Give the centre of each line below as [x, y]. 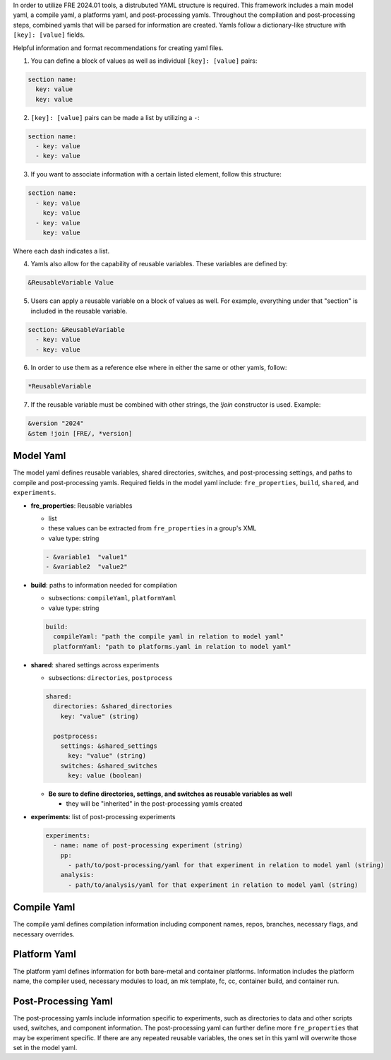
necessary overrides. [44, 934]
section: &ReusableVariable [76, 329]
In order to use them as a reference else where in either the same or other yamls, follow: [159, 368]
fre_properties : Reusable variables [82, 506]
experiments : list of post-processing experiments [103, 816]
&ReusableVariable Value [71, 283]
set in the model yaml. [45, 1048]
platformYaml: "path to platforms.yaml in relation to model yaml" [172, 647]
